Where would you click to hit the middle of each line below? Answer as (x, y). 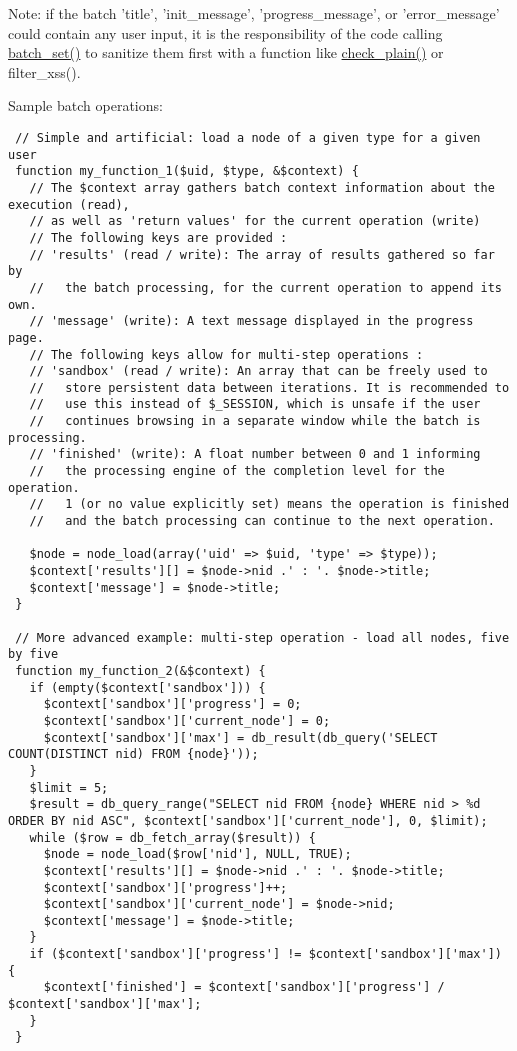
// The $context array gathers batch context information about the (262, 187)
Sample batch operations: (85, 105)
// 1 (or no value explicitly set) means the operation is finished (269, 504)
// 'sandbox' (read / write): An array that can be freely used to (258, 371)
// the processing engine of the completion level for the (237, 471)
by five (33, 654)
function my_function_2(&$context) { (140, 670)
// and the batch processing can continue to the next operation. (262, 521)
